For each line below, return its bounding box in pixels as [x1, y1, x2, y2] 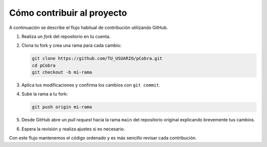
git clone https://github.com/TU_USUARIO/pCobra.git [32, 56, 163, 61]
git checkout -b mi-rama [32, 69, 92, 75]
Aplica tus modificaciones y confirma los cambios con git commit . [21, 82, 161, 88]
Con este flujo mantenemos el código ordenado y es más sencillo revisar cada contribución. [9, 135, 197, 141]
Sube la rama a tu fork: [21, 91, 68, 97]
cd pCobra [32, 62, 56, 68]
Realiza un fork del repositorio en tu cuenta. [21, 33, 111, 39]
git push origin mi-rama [32, 104, 92, 110]
